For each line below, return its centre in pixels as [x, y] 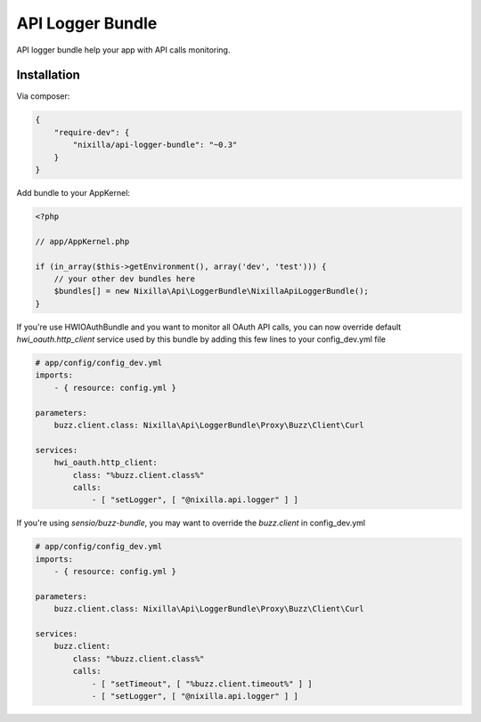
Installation [48, 75]
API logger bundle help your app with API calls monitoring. [123, 50]
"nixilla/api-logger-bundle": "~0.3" [155, 145]
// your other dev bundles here [125, 279]
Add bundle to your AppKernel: [73, 192]
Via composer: [43, 96]
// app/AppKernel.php [82, 241]
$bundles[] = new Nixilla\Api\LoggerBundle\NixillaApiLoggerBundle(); [212, 291]
